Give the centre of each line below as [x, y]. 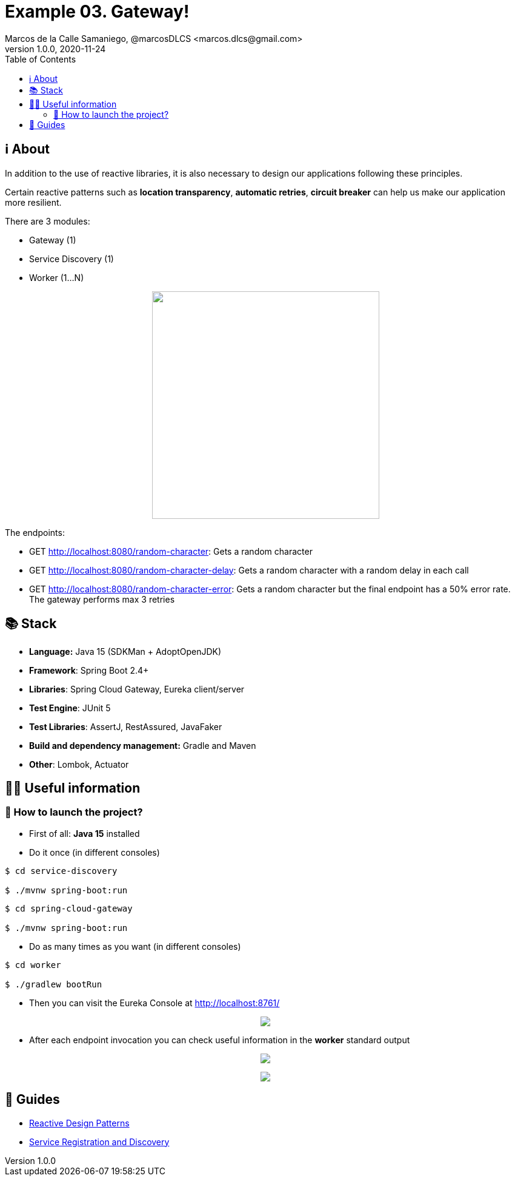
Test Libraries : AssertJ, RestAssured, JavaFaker [126, 727]
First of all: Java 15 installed [85, 833]
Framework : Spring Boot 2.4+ [89, 671]
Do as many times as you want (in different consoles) [135, 946]
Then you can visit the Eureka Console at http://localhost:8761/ [154, 1003]
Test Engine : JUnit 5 [70, 708]
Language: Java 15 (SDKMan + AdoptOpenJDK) [125, 652]
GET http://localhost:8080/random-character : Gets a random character [171, 551]
